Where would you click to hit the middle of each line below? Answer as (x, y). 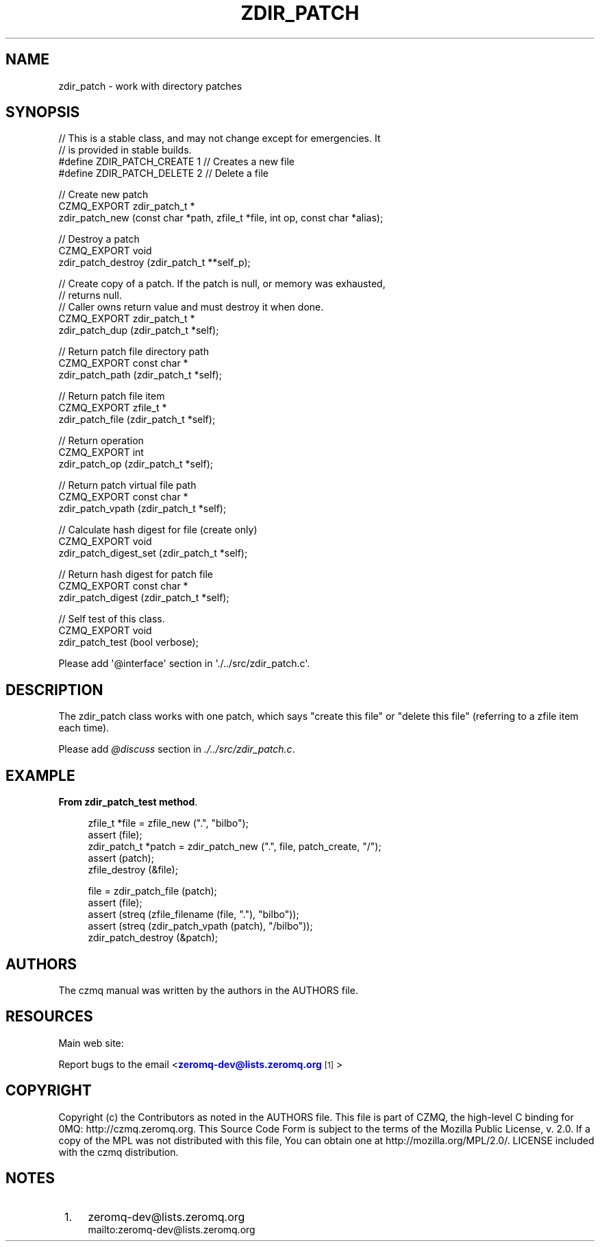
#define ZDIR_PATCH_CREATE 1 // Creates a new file (176, 162)
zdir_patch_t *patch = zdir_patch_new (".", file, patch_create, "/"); (235, 847)
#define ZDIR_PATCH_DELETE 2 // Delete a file (163, 173)
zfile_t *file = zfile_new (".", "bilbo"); (168, 823)
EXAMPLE (40, 775)
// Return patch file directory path (134, 352)
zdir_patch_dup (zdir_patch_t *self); (139, 330)
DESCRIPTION (54, 690)
